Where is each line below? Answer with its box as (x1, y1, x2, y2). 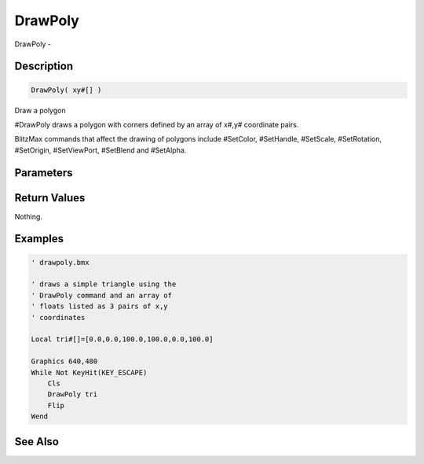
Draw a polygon (14, 105, 66, 115)
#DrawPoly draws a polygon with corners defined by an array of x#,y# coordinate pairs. (14, 120, 299, 129)
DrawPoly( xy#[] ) (31, 85, 102, 94)
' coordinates (31, 313, 86, 322)
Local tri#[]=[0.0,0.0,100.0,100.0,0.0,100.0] (31, 335, 214, 344)
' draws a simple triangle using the (31, 280, 177, 289)
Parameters (14, 166, 73, 179)
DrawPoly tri (47, 390, 98, 399)
